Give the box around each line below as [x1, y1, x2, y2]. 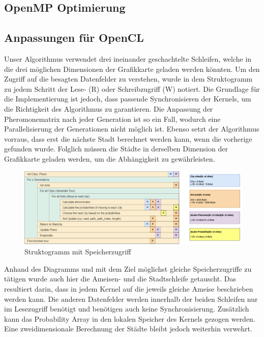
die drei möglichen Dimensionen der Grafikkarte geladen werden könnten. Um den [4, 63, 260, 74]
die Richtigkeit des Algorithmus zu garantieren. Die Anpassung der [4, 103, 213, 114]
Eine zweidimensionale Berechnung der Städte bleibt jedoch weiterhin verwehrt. [4, 323, 252, 334]
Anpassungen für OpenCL [4, 30, 144, 45]
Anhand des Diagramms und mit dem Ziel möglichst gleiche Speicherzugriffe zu [4, 263, 252, 274]
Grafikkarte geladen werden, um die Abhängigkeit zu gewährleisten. [4, 153, 215, 164]
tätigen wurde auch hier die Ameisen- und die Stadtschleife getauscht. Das [4, 273, 236, 284]
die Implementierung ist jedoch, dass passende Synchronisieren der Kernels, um [4, 93, 251, 104]
